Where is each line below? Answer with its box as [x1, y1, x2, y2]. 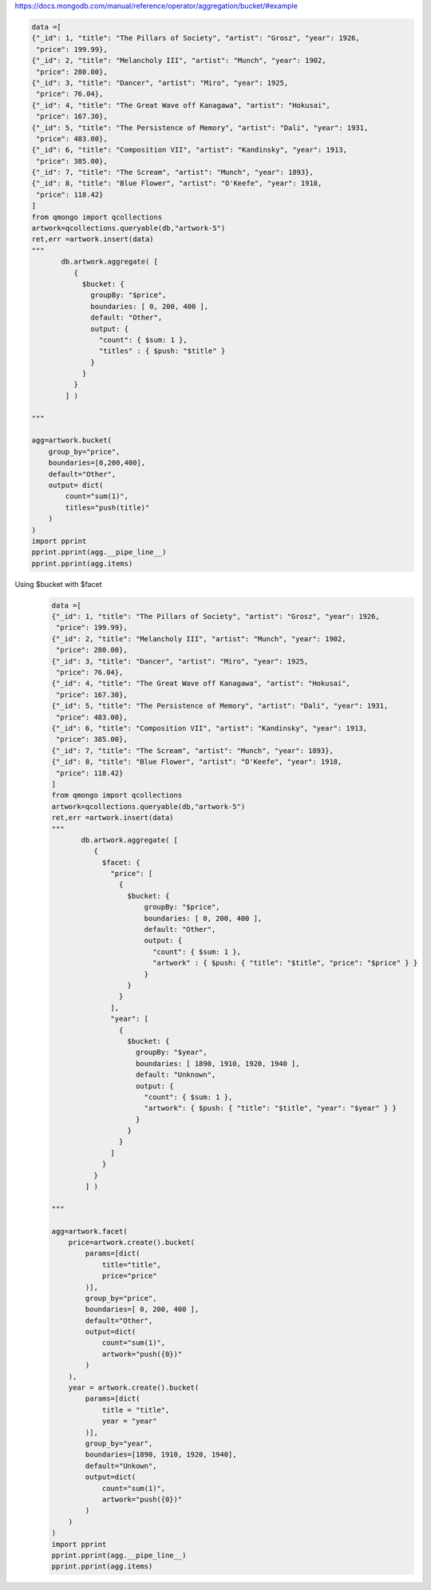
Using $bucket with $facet [14, 579, 103, 589]
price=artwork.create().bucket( [68, 1238, 196, 1247]
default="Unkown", [85, 1461, 157, 1470]
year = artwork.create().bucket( [68, 1383, 200, 1393]
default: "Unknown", [136, 1070, 216, 1080]
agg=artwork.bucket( [31, 436, 112, 445]
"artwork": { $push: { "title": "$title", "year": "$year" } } [144, 1104, 397, 1113]
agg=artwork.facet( [51, 1227, 128, 1235]
